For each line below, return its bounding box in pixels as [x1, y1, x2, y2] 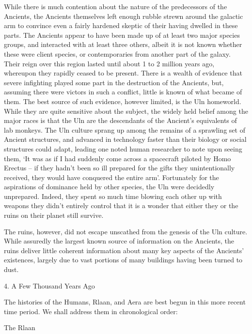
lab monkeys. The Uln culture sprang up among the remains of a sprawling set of [4, 124, 245, 135]
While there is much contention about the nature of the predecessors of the [4, 1, 227, 11]
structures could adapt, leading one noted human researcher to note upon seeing [4, 143, 242, 153]
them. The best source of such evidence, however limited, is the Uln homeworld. [4, 96, 241, 106]
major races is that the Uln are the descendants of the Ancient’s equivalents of [4, 115, 237, 125]
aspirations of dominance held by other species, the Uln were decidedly [4, 182, 215, 192]
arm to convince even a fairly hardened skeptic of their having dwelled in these [4, 20, 238, 30]
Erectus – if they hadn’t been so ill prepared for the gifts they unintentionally [4, 163, 235, 173]
